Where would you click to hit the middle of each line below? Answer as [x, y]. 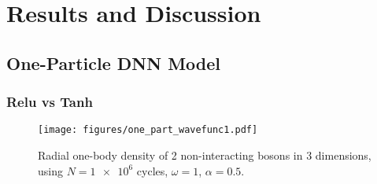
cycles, [152, 170]
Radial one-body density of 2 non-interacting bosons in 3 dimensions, [205, 155]
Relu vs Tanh [50, 102]
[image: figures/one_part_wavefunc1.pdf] [148, 130]
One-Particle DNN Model [114, 63]
